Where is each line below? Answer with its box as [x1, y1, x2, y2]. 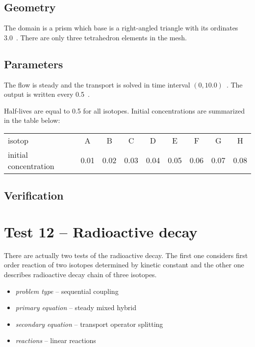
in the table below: [4, 115, 60, 125]
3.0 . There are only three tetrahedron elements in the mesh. [4, 32, 187, 42]
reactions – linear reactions [15, 335, 96, 346]
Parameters [4, 56, 63, 71]
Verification [4, 188, 64, 203]
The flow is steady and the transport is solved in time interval [4, 79, 190, 89]
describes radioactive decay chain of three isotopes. [4, 269, 157, 280]
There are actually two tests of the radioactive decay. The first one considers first [4, 250, 248, 260]
